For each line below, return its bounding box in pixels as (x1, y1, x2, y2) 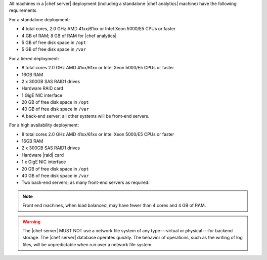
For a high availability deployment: (9, 122, 79, 128)
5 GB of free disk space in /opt (21, 40, 87, 45)
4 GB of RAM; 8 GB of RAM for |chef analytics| (21, 33, 117, 39)
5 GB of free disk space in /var (21, 46, 87, 52)
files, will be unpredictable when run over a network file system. (22, 241, 153, 247)
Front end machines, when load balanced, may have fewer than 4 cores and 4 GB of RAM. (22, 203, 206, 209)
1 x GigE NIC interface (21, 159, 66, 165)
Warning (22, 218, 41, 224)
